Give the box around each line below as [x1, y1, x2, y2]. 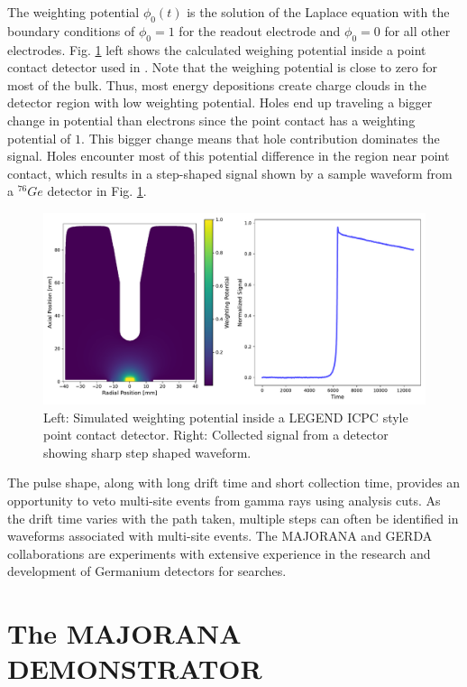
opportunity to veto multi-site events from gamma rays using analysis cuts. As [7, 490, 441, 509]
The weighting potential [7, 3, 140, 21]
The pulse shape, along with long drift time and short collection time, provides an [7, 473, 461, 492]
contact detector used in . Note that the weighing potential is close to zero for [7, 58, 438, 77]
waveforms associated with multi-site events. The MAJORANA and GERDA [7, 526, 433, 545]
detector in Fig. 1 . [47, 181, 147, 200]
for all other [384, 21, 451, 40]
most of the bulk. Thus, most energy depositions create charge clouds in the [7, 75, 426, 94]
